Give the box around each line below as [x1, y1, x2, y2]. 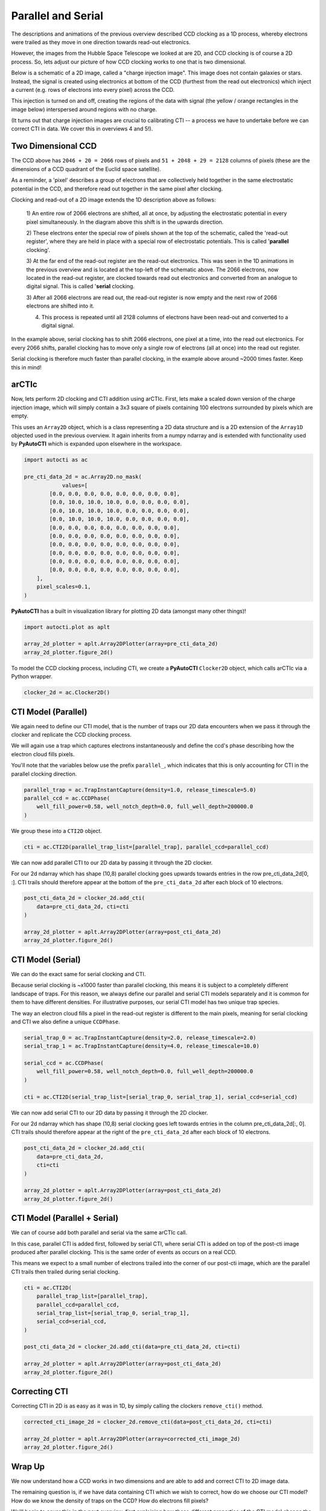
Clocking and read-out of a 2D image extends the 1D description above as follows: [11, 196, 216, 203]
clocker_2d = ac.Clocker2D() [24, 689, 110, 696]
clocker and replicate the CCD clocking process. [11, 731, 132, 739]
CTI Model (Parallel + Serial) [11, 1213, 119, 1223]
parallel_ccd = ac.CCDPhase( [24, 795, 110, 801]
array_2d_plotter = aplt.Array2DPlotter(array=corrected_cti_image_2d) [24, 1435, 241, 1442]
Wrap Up [11, 1461, 45, 1472]
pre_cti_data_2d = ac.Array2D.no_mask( [24, 473, 142, 480]
